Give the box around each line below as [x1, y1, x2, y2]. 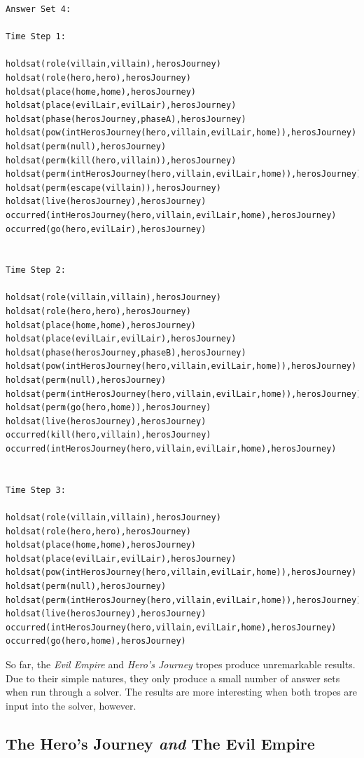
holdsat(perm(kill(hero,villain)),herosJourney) [6, 155, 237, 165]
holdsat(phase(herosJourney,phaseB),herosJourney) [6, 347, 246, 358]
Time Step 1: [6, 32, 66, 42]
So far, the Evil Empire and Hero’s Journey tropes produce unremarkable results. [6, 656, 356, 671]
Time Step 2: [6, 265, 66, 276]
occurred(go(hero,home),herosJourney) [6, 636, 186, 647]
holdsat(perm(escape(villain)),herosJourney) [6, 182, 221, 193]
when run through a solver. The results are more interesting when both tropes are [6, 684, 358, 699]
